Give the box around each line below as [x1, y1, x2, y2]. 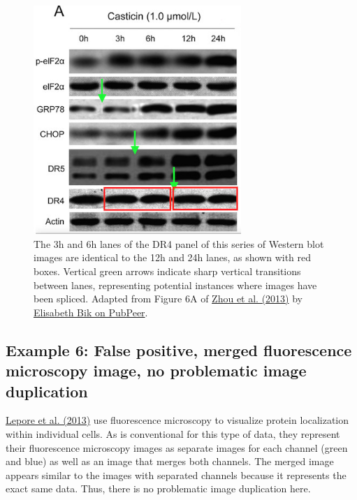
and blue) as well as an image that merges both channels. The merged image [6, 454, 334, 469]
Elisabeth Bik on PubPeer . [34, 304, 148, 319]
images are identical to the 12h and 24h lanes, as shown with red [34, 250, 312, 265]
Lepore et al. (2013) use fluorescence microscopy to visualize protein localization [6, 413, 349, 427]
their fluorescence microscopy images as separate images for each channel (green [6, 440, 348, 455]
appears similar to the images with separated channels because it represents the [6, 467, 347, 482]
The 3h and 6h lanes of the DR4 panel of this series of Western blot [34, 236, 324, 251]
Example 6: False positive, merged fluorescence [6, 339, 352, 360]
